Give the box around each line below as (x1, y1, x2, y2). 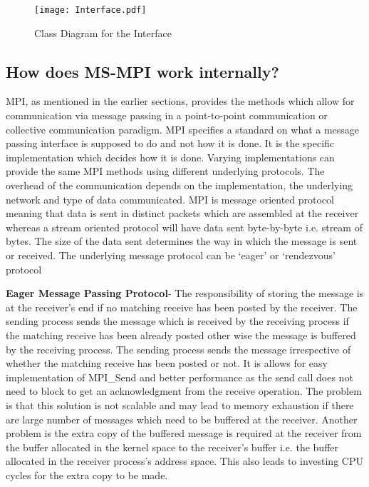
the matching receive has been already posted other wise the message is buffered (6, 327, 356, 342)
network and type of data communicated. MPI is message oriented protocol (6, 191, 334, 206)
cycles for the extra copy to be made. (6, 467, 168, 482)
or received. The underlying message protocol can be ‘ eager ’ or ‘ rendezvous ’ (6, 247, 336, 262)
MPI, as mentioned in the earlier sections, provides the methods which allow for (6, 94, 355, 109)
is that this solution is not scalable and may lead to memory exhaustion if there (6, 397, 354, 412)
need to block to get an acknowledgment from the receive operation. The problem (6, 383, 362, 398)
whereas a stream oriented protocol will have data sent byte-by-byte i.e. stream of (6, 219, 363, 234)
